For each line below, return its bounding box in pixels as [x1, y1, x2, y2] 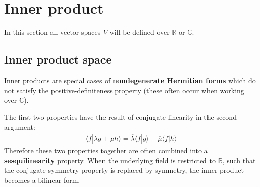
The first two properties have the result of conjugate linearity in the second [4, 111, 237, 122]
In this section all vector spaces [4, 27, 101, 37]
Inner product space [4, 51, 112, 67]
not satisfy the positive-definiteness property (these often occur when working [4, 85, 244, 95]
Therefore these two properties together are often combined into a [4, 145, 208, 155]
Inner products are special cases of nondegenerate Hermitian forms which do [4, 75, 256, 85]
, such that [222, 155, 256, 165]
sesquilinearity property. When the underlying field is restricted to [4, 155, 216, 165]
